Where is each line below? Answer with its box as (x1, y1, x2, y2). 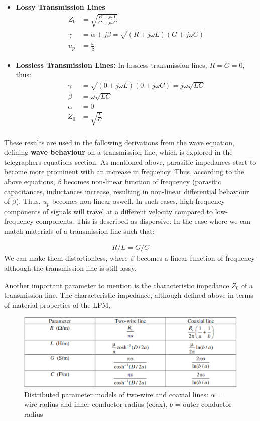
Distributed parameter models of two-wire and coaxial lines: (24, 389, 208, 399)
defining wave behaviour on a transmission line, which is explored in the (4, 147, 233, 157)
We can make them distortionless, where (4, 253, 128, 263)
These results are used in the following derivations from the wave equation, (4, 136, 235, 147)
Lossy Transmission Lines (16, 2, 105, 12)
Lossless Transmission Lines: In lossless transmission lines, (16, 59, 207, 70)
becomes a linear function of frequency (137, 253, 255, 263)
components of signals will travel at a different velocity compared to (4, 206, 213, 216)
